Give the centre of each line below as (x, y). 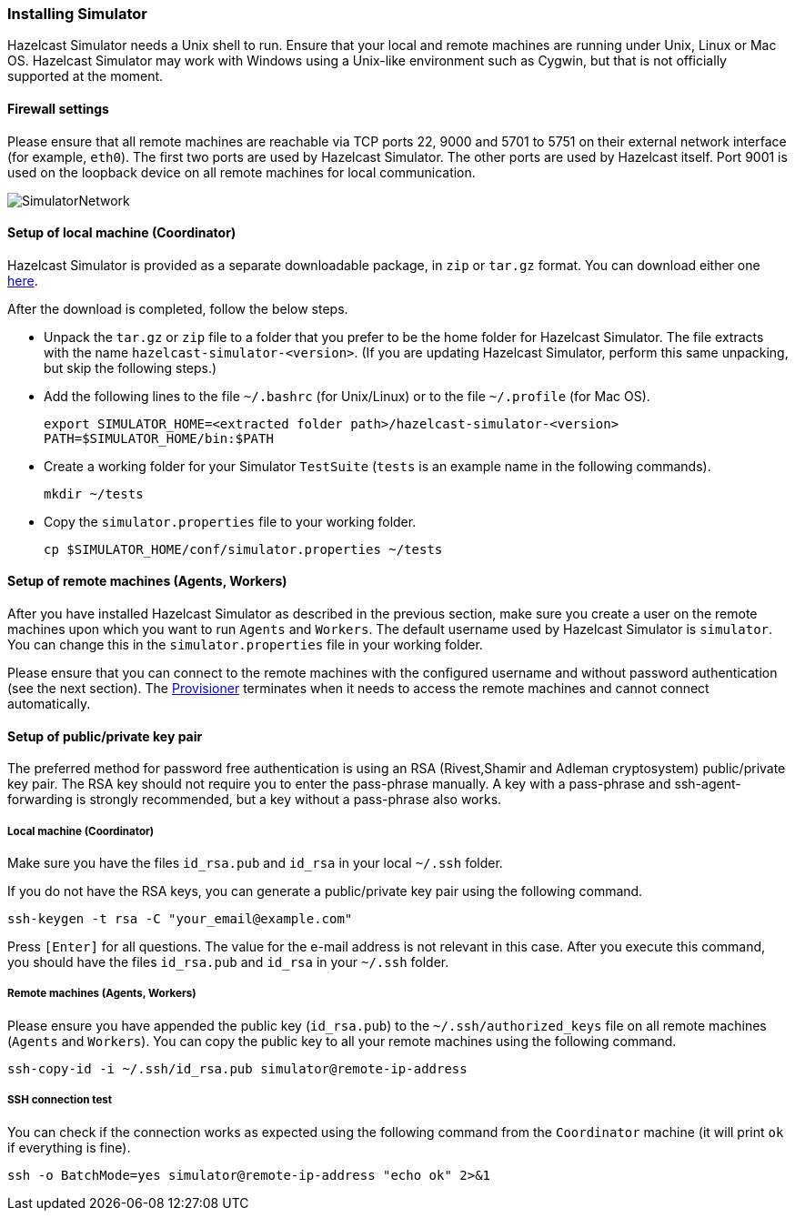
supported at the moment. (86, 76)
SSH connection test (60, 1100)
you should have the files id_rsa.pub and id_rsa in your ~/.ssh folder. (228, 962)
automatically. (49, 704)
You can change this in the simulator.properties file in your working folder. (245, 645)
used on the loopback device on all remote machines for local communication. (242, 172)
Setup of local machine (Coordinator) (122, 233)
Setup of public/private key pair (105, 736)
